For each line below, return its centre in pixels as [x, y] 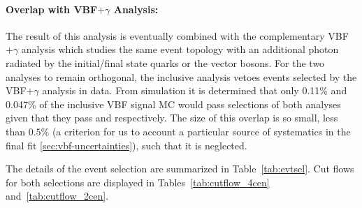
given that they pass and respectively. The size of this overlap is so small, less [172, 118]
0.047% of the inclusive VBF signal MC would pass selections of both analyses [173, 104]
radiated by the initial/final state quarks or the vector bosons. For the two [165, 62]
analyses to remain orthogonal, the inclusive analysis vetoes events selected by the [181, 76]
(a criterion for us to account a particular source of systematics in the [201, 131]
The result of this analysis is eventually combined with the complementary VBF [177, 35]
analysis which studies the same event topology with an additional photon [180, 49]
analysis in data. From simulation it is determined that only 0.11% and [195, 90]
